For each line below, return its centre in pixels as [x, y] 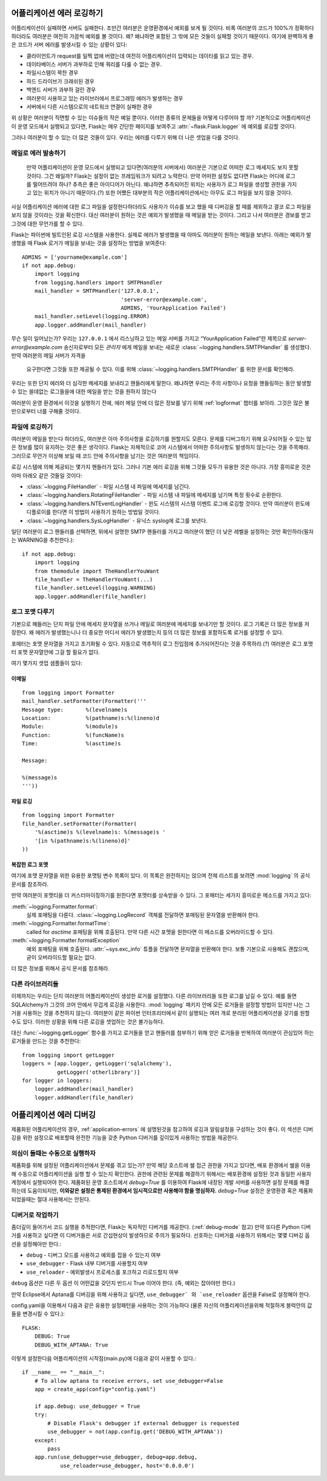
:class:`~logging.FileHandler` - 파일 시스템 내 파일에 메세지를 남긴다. [108, 487]
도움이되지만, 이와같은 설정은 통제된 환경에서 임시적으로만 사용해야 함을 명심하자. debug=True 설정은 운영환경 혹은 [162, 1191]
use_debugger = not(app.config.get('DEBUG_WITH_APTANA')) [135, 1432]
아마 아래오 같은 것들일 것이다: [47, 475]
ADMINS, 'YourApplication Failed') [173, 308]
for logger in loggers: [57, 1081]
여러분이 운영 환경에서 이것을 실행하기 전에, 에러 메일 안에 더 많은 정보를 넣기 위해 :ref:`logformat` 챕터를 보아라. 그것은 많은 [157, 402]
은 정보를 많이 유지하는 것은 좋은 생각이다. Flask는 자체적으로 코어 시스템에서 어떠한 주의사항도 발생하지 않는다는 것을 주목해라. [160, 447]
